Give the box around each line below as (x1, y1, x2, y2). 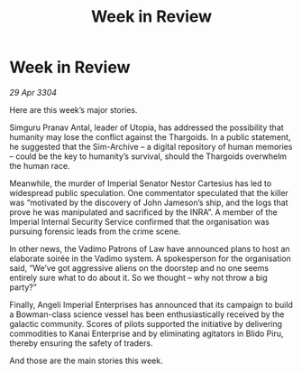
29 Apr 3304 (9, 87, 57, 98)
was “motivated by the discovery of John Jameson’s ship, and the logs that (9, 197, 288, 208)
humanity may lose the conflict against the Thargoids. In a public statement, (9, 131, 291, 142)
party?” (9, 282, 38, 293)
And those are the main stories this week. (9, 355, 164, 366)
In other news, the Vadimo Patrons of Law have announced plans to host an (9, 243, 290, 254)
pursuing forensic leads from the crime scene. (9, 226, 181, 237)
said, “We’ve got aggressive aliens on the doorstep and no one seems (9, 262, 269, 273)
